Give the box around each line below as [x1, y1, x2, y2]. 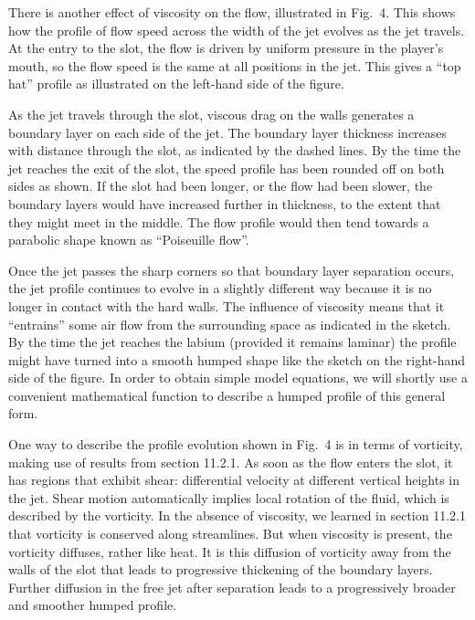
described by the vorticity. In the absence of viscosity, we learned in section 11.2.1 [8, 506, 466, 525]
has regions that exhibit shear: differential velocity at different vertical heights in [8, 470, 460, 489]
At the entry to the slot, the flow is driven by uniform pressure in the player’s [8, 38, 444, 58]
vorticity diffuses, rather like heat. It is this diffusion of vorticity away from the [8, 541, 451, 561]
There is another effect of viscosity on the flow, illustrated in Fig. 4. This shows [8, 3, 456, 21]
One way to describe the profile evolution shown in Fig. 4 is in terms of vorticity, [8, 435, 463, 454]
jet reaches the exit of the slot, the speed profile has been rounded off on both [8, 158, 445, 177]
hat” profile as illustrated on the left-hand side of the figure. [8, 74, 344, 93]
